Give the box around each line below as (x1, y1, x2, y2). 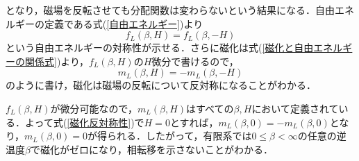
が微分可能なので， (50, 101, 138, 115)
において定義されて (251, 101, 339, 115)
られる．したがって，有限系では (107, 128, 252, 143)
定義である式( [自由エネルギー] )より (44, 16, 203, 31)
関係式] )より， (24, 53, 90, 68)
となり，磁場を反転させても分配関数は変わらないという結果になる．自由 (6, 3, 335, 17)
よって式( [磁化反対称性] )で (24, 115, 144, 129)
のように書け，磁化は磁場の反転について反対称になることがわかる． (6, 78, 316, 92)
